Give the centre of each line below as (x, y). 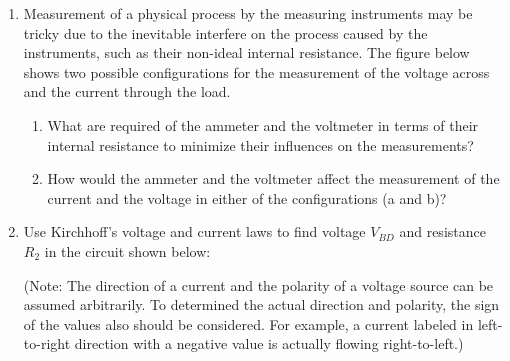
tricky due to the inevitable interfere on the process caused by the (225, 32)
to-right (47, 343)
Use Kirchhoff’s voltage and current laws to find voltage (194, 231)
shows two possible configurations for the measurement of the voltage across (256, 71)
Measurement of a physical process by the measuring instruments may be (248, 13)
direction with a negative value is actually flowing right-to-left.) (269, 343)
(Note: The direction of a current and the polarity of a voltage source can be (258, 284)
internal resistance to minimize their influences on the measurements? (260, 144)
